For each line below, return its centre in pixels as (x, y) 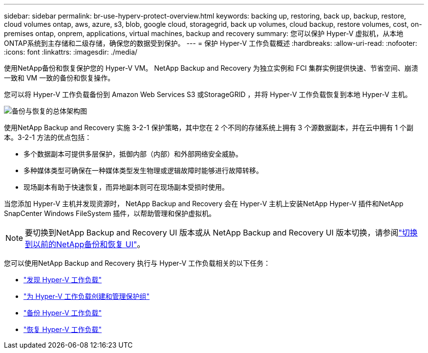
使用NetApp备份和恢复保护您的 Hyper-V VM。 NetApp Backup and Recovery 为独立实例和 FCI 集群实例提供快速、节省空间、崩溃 (211, 68)
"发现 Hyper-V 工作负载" (63, 280)
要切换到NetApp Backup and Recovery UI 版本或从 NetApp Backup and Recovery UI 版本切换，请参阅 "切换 (221, 233)
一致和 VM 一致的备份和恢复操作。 (59, 78)
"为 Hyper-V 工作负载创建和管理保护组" (87, 296)
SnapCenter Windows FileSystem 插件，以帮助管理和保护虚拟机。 (110, 213)
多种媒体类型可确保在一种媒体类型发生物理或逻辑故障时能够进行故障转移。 (143, 170)
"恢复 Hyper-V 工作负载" (63, 329)
